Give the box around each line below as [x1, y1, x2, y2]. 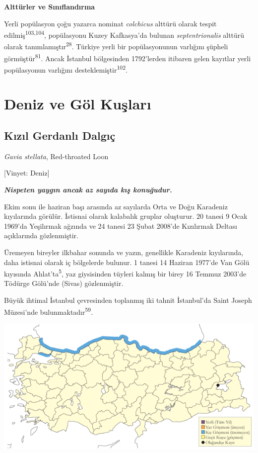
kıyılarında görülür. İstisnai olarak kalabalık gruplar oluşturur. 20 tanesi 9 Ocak [4, 211, 248, 221]
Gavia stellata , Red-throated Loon [4, 151, 109, 161]
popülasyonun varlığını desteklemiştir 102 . [4, 63, 128, 75]
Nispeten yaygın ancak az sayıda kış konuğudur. [4, 184, 172, 194]
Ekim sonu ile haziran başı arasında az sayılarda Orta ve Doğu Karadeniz [4, 201, 228, 211]
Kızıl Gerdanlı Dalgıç [4, 127, 116, 143]
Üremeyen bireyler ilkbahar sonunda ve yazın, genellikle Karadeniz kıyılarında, [4, 247, 244, 257]
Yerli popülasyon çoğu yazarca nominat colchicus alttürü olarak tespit [4, 18, 217, 28]
